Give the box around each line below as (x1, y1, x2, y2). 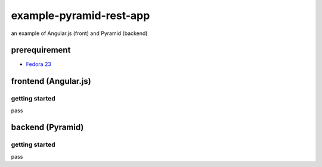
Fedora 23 (26, 61, 52, 68)
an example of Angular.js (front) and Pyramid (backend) (11, 30, 148, 37)
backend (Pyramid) (11, 122, 84, 133)
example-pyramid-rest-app (11, 9, 150, 22)
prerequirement (11, 45, 71, 55)
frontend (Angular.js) (11, 76, 92, 86)
